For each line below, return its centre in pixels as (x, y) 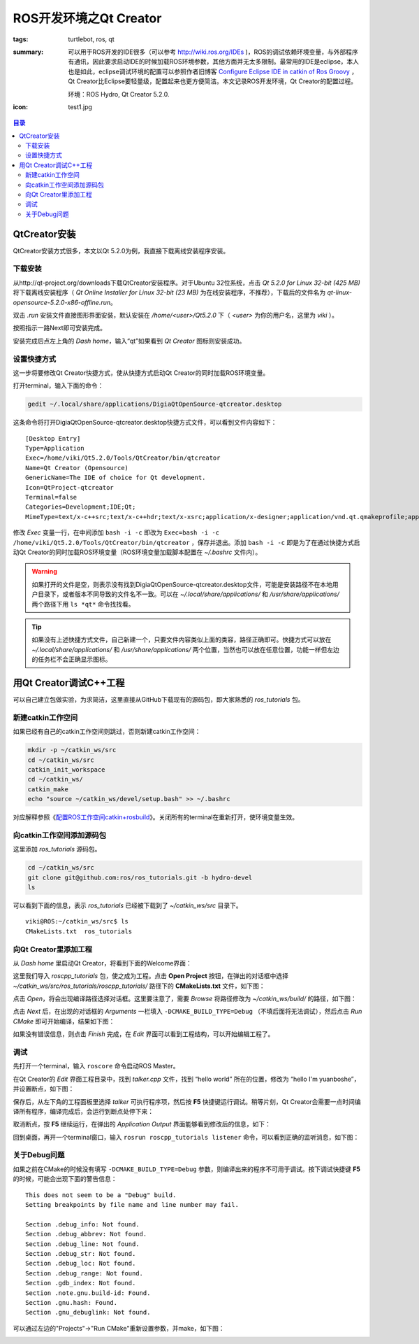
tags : (21, 39)
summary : (28, 52)
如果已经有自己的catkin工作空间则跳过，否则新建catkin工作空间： (107, 732)
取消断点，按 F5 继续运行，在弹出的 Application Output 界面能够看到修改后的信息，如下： (142, 1124)
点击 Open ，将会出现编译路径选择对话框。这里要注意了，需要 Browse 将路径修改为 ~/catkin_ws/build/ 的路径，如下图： (185, 999)
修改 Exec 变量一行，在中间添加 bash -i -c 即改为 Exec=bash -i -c (116, 532)
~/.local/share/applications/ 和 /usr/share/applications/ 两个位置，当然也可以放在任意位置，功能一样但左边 (186, 649)
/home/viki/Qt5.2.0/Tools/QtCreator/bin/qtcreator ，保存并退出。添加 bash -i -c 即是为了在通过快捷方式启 (186, 542)
